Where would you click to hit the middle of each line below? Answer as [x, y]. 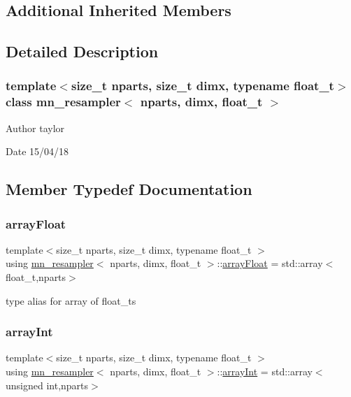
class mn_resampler [63, 102]
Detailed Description [82, 51]
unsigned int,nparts [47, 385]
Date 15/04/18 [37, 151]
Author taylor [35, 128]
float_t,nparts [36, 277]
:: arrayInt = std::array [265, 371]
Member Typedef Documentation [129, 189]
